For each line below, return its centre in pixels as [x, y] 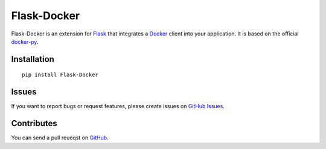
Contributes [34, 123]
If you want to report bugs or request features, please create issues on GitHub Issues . [118, 106]
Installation [33, 59]
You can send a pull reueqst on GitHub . [60, 138]
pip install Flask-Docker [60, 75]
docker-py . [25, 41]
